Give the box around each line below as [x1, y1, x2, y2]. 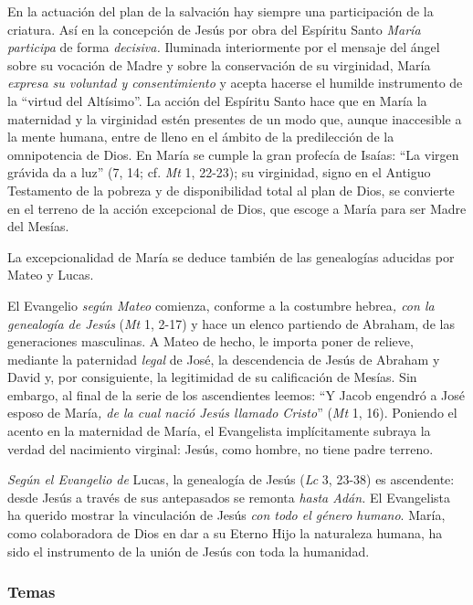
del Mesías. [7, 217, 69, 236]
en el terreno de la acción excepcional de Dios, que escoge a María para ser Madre [7, 198, 467, 218]
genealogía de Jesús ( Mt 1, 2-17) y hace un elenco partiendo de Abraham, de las [7, 313, 455, 333]
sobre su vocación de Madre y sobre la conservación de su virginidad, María [7, 55, 431, 74]
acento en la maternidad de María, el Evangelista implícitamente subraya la [7, 421, 431, 440]
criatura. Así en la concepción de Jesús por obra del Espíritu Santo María [7, 19, 421, 38]
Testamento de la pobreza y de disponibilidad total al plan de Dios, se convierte [7, 180, 455, 199]
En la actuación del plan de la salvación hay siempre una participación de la [7, 2, 434, 20]
